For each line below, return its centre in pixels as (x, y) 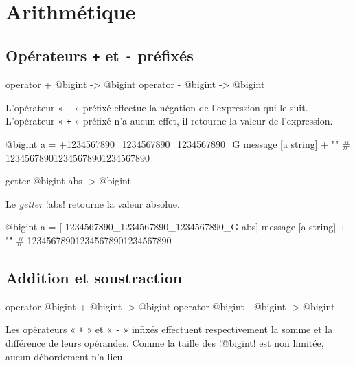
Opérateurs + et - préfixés (100, 55)
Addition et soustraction (94, 278)
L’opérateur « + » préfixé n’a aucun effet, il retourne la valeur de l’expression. (169, 121)
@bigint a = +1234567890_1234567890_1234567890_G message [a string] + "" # (178, 144)
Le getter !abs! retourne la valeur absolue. (93, 203)
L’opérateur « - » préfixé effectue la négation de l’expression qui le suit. (157, 107)
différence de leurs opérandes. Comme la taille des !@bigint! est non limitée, (165, 343)
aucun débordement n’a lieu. (66, 356)
